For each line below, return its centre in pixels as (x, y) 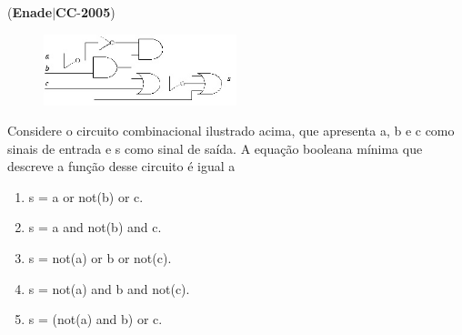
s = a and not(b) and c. (95, 227)
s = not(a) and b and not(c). (109, 288)
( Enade (30, 12)
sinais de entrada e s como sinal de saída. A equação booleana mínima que (215, 148)
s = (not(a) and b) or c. (95, 319)
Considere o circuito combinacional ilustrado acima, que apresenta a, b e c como (231, 131)
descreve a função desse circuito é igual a (121, 166)
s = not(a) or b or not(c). (100, 258)
